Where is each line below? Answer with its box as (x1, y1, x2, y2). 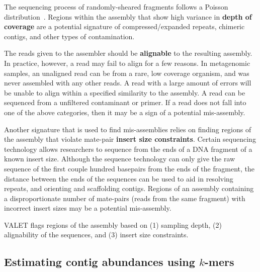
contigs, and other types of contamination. (4, 31, 135, 41)
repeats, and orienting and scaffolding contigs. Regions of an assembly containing (4, 183, 254, 194)
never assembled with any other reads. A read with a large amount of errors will (4, 77, 251, 88)
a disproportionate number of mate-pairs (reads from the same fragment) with (4, 193, 245, 203)
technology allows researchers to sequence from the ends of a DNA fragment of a (4, 143, 252, 154)
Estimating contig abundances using (4, 254, 195, 269)
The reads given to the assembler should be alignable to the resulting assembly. (4, 48, 252, 58)
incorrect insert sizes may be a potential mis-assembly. (4, 203, 171, 213)
